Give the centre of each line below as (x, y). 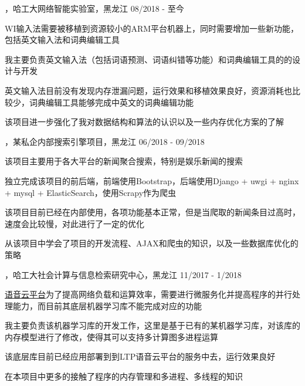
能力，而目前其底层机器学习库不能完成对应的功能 (107, 305)
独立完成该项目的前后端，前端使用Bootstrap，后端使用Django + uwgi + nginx (152, 180)
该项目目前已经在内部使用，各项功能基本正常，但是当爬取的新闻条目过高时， (152, 212)
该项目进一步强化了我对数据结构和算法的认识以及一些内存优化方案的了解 (144, 122)
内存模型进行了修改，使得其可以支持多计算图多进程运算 (111, 336)
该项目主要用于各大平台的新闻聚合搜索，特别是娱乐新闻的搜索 (124, 161)
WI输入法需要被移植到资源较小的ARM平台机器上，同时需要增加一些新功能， (152, 28)
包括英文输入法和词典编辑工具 (62, 40)
